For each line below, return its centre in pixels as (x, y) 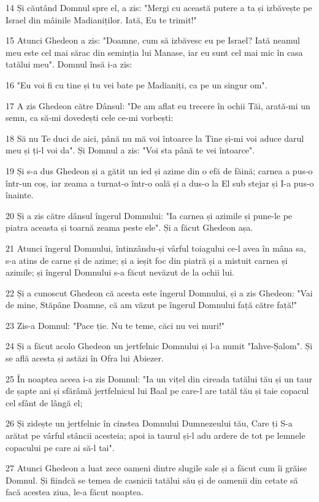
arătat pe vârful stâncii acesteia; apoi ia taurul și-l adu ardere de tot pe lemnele (156, 435)
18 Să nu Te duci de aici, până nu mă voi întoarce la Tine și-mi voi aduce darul (155, 138)
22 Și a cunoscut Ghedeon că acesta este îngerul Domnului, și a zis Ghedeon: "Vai (159, 292)
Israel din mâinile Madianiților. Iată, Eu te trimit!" (101, 19)
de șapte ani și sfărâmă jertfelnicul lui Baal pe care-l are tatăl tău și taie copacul (157, 391)
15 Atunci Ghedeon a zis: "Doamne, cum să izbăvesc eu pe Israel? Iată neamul (153, 40)
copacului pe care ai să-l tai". (60, 447)
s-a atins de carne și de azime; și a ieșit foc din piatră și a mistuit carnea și (147, 260)
